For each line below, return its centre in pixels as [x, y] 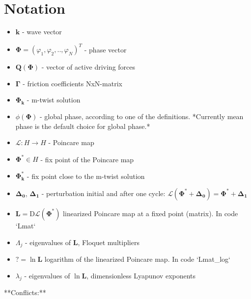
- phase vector [105, 49]
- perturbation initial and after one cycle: [103, 193]
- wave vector [42, 32]
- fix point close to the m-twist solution [86, 176]
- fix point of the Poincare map [87, 159]
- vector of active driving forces [88, 67]
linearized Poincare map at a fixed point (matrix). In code [151, 213]
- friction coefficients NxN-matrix [72, 83]
